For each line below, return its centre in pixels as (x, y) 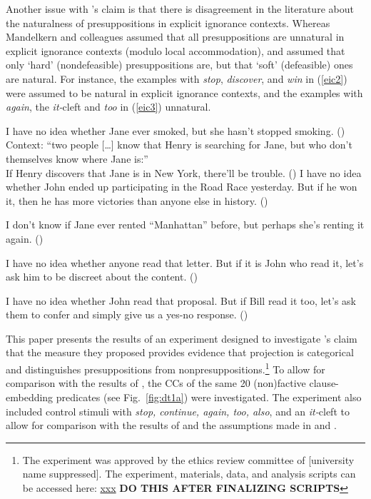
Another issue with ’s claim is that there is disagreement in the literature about (180, 9)
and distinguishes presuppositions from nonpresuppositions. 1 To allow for (166, 368)
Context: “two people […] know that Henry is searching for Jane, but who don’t (179, 145)
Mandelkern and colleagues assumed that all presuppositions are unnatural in (175, 37)
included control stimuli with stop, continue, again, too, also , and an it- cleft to (178, 411)
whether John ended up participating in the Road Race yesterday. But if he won (182, 187)
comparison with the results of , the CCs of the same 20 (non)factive (156, 383)
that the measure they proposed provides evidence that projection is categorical (180, 352)
